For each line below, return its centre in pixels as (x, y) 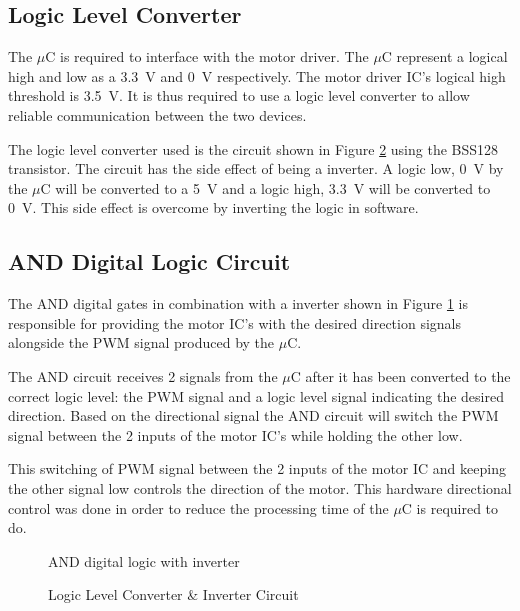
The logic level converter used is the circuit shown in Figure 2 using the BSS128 (253, 148)
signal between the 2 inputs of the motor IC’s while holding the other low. (235, 434)
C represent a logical (444, 56)
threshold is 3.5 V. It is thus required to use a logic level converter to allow (239, 95)
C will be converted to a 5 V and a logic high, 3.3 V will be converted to (265, 187)
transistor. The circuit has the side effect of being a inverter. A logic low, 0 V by (256, 168)
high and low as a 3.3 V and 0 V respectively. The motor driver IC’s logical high (257, 75)
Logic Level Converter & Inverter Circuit (173, 594)
